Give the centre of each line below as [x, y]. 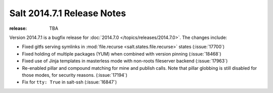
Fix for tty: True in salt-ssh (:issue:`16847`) [70, 82]
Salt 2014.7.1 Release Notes [68, 13]
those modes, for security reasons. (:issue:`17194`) [75, 75]
